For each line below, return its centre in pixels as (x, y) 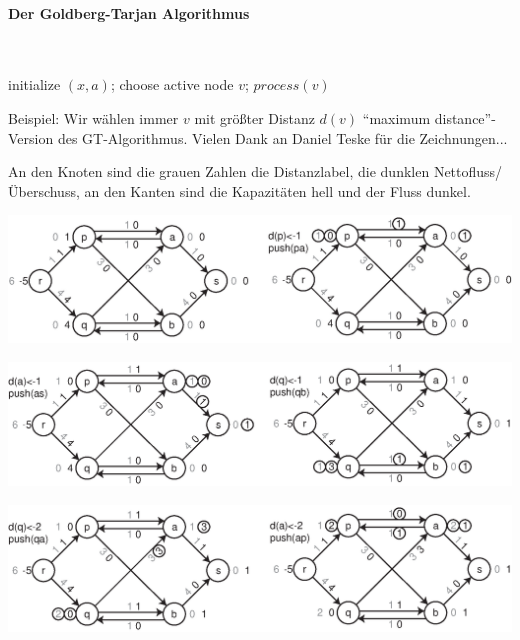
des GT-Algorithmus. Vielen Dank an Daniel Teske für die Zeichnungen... (282, 137)
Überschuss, (44, 190)
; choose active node (172, 84)
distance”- (465, 117)
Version (31, 137)
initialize (34, 84)
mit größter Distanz (254, 117)
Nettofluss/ (468, 171)
